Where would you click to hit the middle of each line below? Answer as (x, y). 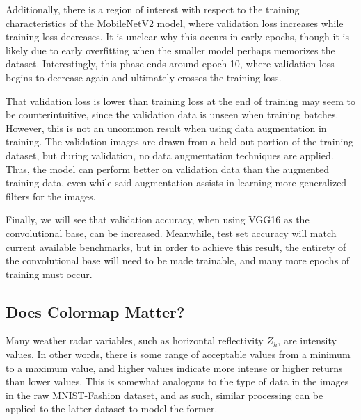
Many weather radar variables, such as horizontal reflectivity (135, 340)
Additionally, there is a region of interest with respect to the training (153, 9)
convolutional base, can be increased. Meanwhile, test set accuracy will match (171, 233)
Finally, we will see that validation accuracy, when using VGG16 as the (158, 219)
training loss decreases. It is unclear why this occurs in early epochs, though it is (177, 37)
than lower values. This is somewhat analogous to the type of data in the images (177, 381)
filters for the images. (51, 196)
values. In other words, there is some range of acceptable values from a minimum (178, 354)
